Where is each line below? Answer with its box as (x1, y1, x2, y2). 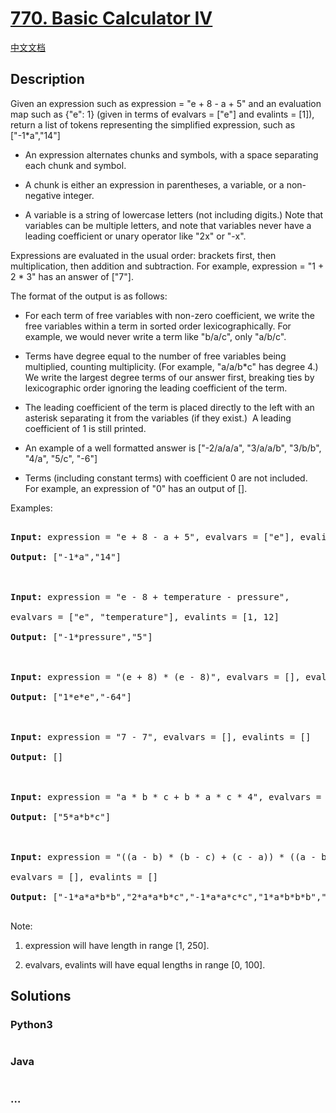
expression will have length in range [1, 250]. (24, 939, 210, 951)
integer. (63, 189, 95, 201)
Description (10, 71, 85, 88)
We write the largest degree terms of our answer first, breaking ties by (24, 371, 315, 383)
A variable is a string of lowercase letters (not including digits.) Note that (24, 208, 324, 221)
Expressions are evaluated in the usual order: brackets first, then (10, 249, 277, 261)
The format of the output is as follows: (10, 290, 168, 302)
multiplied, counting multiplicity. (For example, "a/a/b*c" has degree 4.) (24, 360, 319, 372)
